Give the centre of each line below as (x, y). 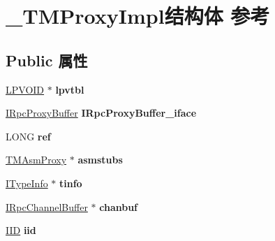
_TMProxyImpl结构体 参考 (138, 16)
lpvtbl (70, 89)
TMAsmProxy (36, 160)
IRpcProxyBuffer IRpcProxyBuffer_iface (101, 113)
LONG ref (28, 136)
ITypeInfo (27, 183)
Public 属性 (47, 60)
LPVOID (25, 89)
